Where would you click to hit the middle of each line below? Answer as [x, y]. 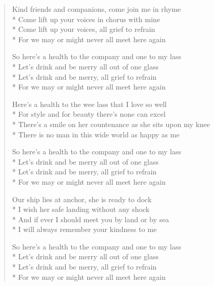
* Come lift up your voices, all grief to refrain [84, 29]
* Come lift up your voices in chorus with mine [86, 19]
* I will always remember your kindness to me [84, 229]
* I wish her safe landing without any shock [81, 209]
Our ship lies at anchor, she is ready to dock [82, 199]
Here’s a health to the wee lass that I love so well [89, 104]
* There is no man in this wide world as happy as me [96, 134]
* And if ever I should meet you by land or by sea [91, 219]
